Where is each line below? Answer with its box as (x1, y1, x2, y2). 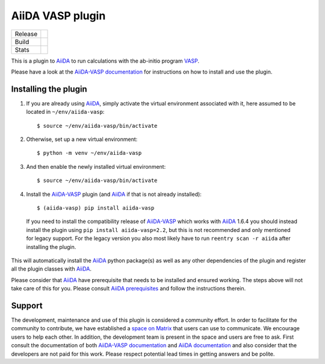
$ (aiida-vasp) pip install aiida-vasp (37, 204, 155, 211)
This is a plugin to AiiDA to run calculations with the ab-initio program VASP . (11, 57, 200, 64)
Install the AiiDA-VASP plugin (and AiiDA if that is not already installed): (26, 190, 202, 198)
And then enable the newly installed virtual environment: (26, 163, 166, 170)
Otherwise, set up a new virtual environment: (26, 136, 138, 143)
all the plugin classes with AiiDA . (11, 265, 91, 272)
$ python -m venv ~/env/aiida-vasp (37, 149, 142, 157)
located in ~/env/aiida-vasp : (26, 108, 105, 116)
